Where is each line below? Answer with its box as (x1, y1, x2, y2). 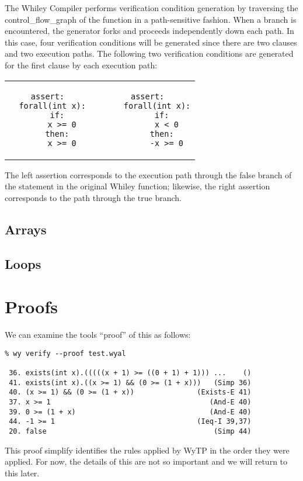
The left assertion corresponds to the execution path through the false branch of (5, 168, 292, 181)
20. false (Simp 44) (9, 427, 252, 435)
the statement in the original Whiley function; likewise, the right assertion (5, 180, 270, 192)
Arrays (5, 220, 47, 238)
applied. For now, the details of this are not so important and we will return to (5, 455, 288, 468)
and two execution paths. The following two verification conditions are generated (5, 47, 294, 60)
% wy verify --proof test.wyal (5, 349, 126, 358)
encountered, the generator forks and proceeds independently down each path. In (5, 25, 294, 37)
